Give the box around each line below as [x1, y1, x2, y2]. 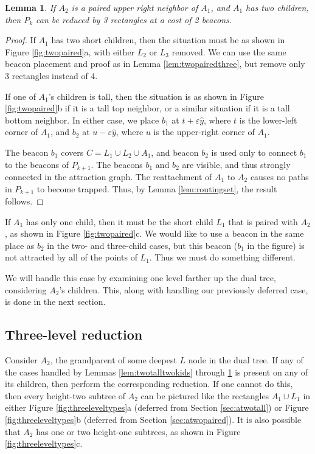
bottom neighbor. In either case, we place [5, 113, 159, 126]
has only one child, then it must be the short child [26, 215, 213, 228]
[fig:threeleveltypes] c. [5, 437, 83, 450]
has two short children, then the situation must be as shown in [51, 33, 285, 46]
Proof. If [5, 33, 36, 46]
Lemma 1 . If [5, 1, 56, 13]
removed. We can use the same [171, 45, 286, 58]
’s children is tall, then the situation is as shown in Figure [48, 89, 265, 102]
